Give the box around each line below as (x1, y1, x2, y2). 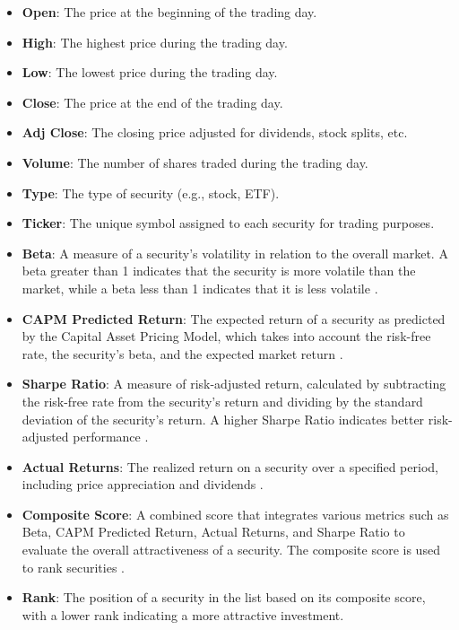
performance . (73, 427, 149, 446)
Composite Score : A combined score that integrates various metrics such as (22, 504, 449, 523)
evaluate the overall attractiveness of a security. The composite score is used (22, 540, 440, 559)
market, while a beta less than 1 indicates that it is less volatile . (22, 278, 378, 297)
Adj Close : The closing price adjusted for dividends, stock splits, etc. (22, 123, 408, 142)
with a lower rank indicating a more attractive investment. (22, 605, 344, 624)
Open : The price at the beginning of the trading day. (22, 3, 317, 21)
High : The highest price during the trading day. (22, 32, 288, 51)
